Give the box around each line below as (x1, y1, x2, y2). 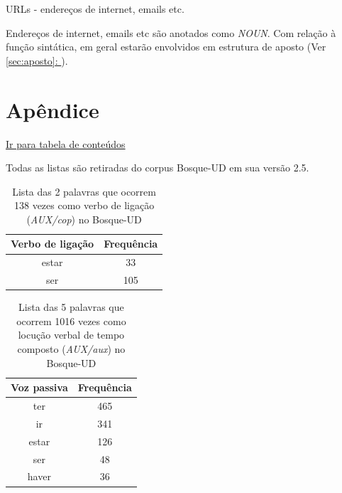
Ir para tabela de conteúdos (6, 136, 126, 151)
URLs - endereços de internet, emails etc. (6, 1, 184, 16)
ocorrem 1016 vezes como (16, 313, 126, 328)
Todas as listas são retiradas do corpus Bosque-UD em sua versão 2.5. (6, 160, 309, 175)
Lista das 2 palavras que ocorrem (12, 184, 156, 198)
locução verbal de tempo (18, 327, 125, 342)
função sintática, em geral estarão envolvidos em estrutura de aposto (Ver (6, 39, 326, 54)
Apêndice (6, 95, 99, 124)
